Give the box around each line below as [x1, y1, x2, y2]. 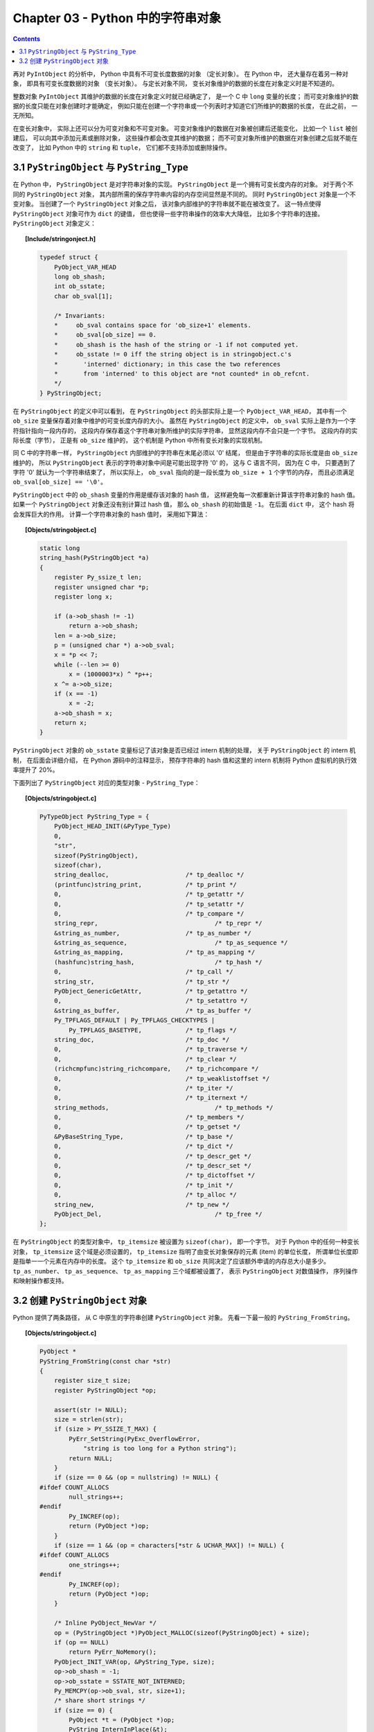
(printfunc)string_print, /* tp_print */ [54, 881, 237, 888]
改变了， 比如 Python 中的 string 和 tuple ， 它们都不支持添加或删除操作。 [12, 143, 231, 152]
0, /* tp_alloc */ [54, 1191, 237, 1199]
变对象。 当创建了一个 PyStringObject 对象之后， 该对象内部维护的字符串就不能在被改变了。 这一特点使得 [12, 200, 321, 208]
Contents [12, 35, 41, 43]
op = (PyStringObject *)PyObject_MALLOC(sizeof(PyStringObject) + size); [54, 1629, 310, 1636]
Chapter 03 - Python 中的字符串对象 [12, 10, 222, 26]
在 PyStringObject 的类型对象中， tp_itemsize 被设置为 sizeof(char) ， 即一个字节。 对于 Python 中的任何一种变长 [12, 1237, 359, 1246]
